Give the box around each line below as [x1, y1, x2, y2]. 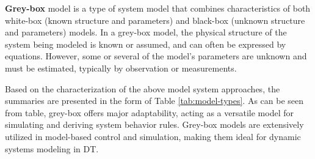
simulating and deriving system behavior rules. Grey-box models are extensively [5, 118, 304, 131]
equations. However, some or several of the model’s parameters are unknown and [5, 50, 307, 62]
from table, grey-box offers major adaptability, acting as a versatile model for [5, 106, 294, 119]
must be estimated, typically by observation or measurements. [5, 61, 237, 74]
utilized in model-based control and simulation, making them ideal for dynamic [5, 130, 301, 142]
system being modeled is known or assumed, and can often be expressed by [5, 37, 286, 50]
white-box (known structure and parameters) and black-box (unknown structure [5, 13, 305, 26]
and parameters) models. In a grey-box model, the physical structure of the [5, 26, 287, 39]
